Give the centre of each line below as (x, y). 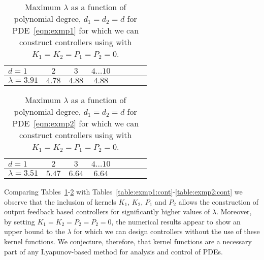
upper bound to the (35, 231)
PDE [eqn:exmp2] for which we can (76, 123)
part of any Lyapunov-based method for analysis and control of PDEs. (113, 251)
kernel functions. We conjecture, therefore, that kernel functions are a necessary (128, 241)
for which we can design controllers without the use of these (167, 231)
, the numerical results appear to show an (176, 221)
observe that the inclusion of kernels (60, 201)
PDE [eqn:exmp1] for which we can (76, 30)
